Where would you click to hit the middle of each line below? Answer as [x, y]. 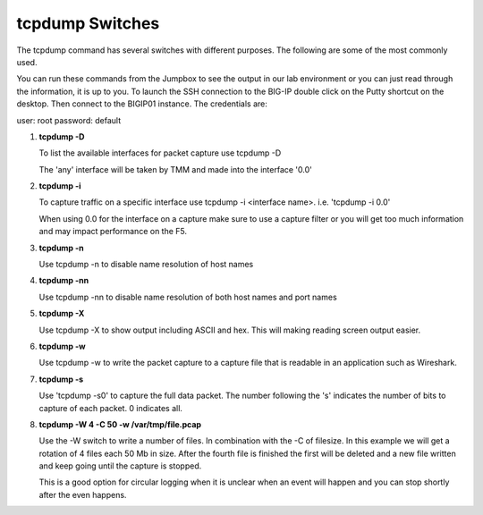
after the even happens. [83, 494]
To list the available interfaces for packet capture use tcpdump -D [160, 153]
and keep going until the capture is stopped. [120, 466]
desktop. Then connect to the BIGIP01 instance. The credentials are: [142, 104]
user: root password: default [68, 120]
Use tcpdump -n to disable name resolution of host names [146, 265]
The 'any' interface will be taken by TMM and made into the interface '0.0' [175, 169]
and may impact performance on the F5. [113, 232]
